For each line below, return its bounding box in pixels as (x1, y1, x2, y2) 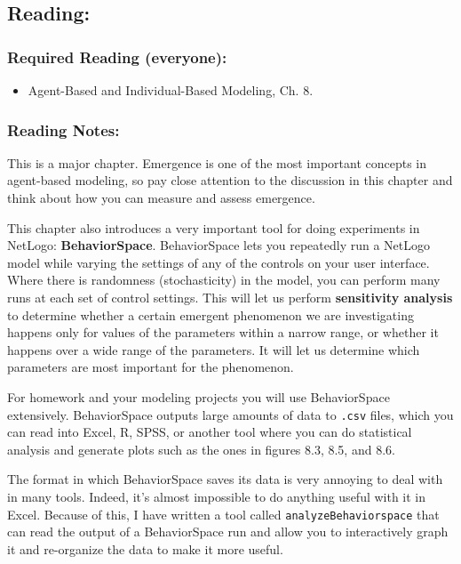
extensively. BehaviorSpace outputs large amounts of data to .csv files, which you (7, 405, 454, 423)
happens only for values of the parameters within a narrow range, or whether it (7, 323, 439, 342)
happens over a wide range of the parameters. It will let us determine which (7, 340, 420, 359)
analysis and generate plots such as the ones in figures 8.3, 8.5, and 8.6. (7, 439, 395, 458)
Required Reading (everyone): (7, 45, 227, 68)
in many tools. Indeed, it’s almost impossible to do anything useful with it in (7, 487, 426, 505)
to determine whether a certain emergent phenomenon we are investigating (7, 305, 414, 324)
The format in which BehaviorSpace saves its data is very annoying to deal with (7, 470, 443, 488)
